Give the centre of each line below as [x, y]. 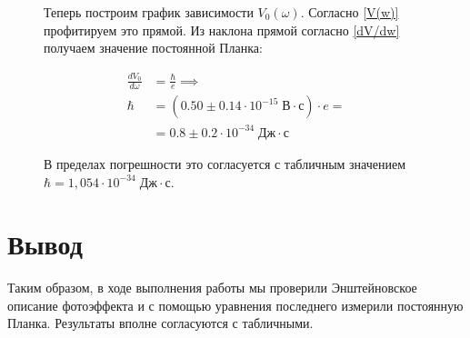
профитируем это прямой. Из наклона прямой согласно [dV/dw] [222, 30]
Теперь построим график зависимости [149, 12]
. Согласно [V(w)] [350, 12]
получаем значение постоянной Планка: [153, 48]
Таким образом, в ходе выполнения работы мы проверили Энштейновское [212, 288]
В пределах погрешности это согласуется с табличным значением [225, 163]
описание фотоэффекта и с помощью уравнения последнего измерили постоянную [235, 305]
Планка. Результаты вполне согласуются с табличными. [160, 323]
